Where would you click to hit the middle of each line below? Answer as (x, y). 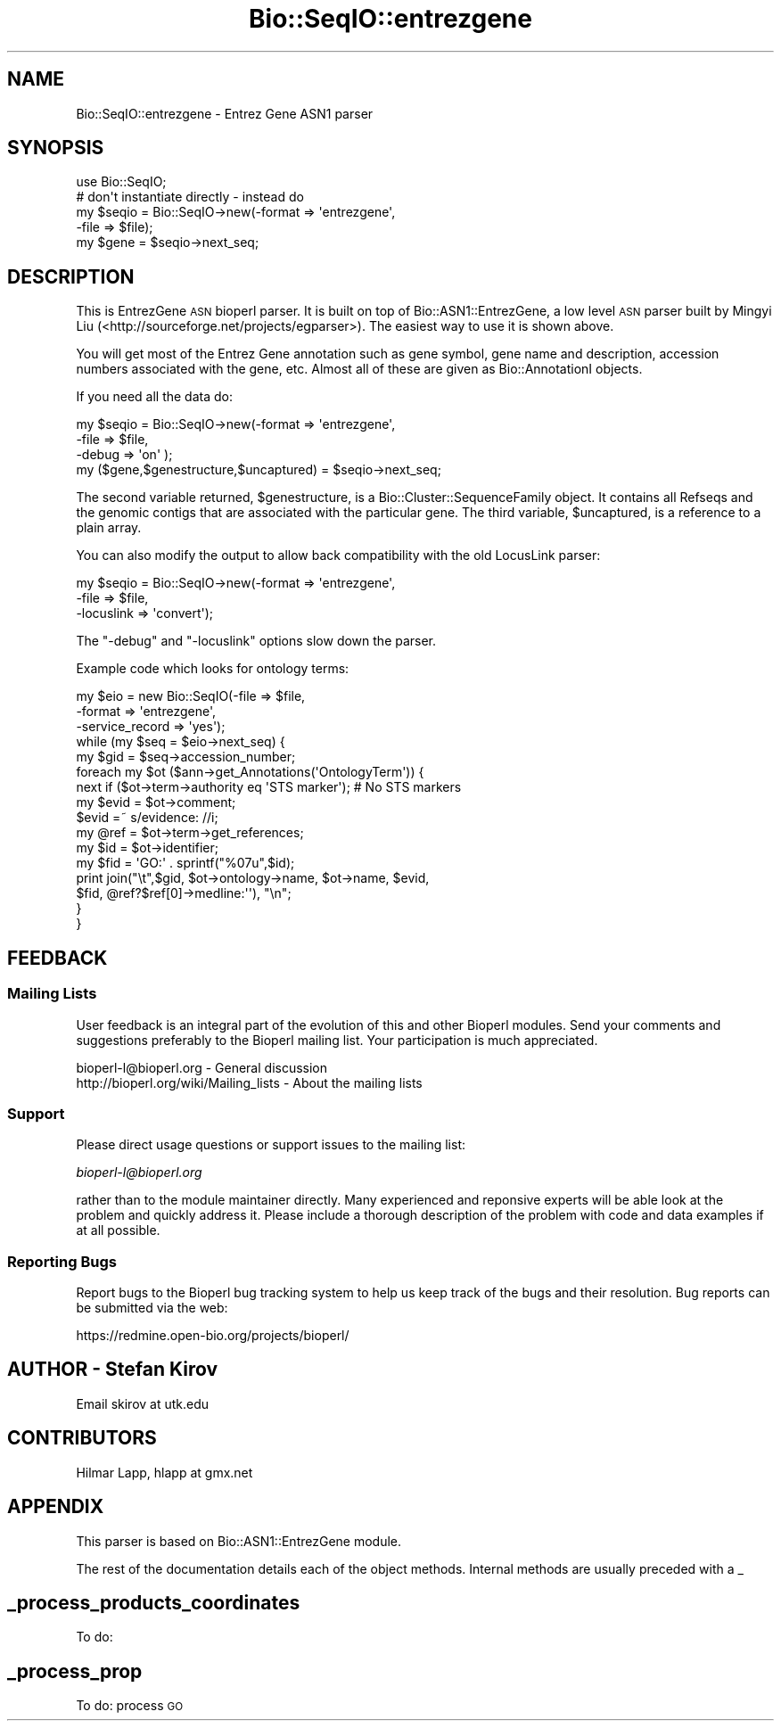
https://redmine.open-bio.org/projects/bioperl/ (213, 1335)
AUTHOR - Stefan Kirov (113, 1370)
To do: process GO (130, 1706)
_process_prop (75, 1671)
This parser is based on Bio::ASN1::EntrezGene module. (239, 1541)
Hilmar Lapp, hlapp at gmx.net (164, 1472)
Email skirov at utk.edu (143, 1403)
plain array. (109, 528)
